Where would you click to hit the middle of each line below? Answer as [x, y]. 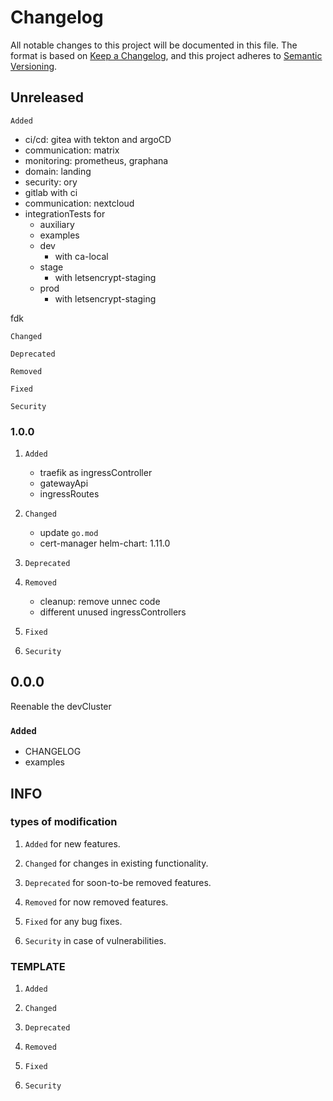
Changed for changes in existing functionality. [116, 863]
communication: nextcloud [79, 203]
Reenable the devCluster [61, 706]
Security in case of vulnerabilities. [95, 940]
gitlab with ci [51, 192]
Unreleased [47, 97]
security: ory [51, 182]
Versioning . [34, 66]
